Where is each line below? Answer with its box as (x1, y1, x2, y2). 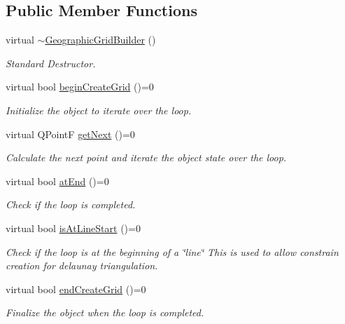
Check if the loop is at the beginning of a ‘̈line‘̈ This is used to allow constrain (6, 244, 339, 259)
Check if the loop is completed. (6, 197, 136, 212)
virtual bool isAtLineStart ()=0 (6, 220, 141, 235)
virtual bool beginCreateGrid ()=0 (6, 79, 154, 94)
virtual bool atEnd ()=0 (6, 173, 109, 188)
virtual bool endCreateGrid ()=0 (6, 281, 146, 296)
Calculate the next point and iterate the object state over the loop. (6, 150, 287, 165)
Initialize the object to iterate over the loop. (6, 102, 192, 117)
